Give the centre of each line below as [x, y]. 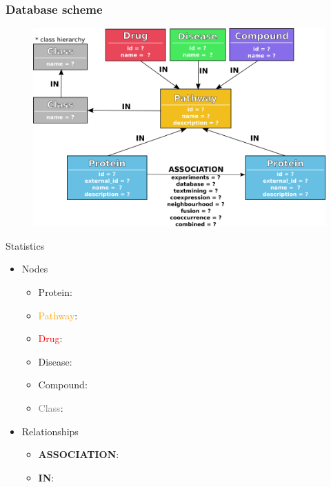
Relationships [50, 431]
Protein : [55, 292]
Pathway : [58, 315]
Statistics [25, 245]
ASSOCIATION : [79, 454]
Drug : [50, 338]
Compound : [63, 385]
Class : [51, 408]
